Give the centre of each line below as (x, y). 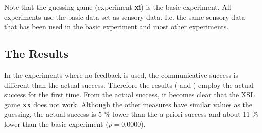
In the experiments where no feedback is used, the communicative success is (121, 74)
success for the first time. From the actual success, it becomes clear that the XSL (129, 94)
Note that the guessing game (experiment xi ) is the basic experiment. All (118, 7)
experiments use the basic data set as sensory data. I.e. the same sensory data (125, 16)
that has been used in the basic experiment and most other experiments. (116, 26)
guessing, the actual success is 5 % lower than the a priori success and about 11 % (131, 114)
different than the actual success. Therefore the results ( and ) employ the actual (129, 84)
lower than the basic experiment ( (56, 124)
